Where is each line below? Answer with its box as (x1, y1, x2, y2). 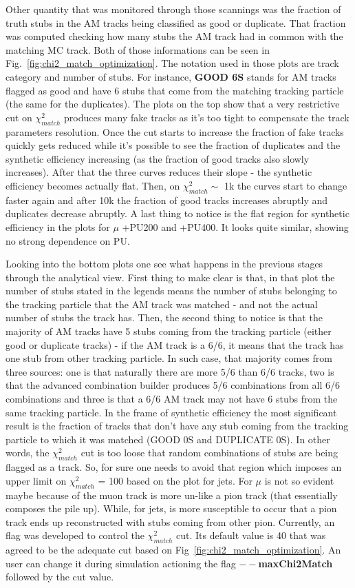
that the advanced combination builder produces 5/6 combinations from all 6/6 (6, 378, 341, 392)
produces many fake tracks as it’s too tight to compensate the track (64, 110, 349, 124)
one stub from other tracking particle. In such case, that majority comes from (6, 351, 332, 365)
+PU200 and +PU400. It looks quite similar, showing (122, 219, 349, 234)
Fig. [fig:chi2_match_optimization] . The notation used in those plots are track (6, 56, 339, 70)
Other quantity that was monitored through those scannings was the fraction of (6, 2, 341, 16)
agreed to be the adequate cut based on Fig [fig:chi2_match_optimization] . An (6, 543, 341, 557)
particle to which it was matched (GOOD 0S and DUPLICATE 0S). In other (6, 432, 330, 446)
